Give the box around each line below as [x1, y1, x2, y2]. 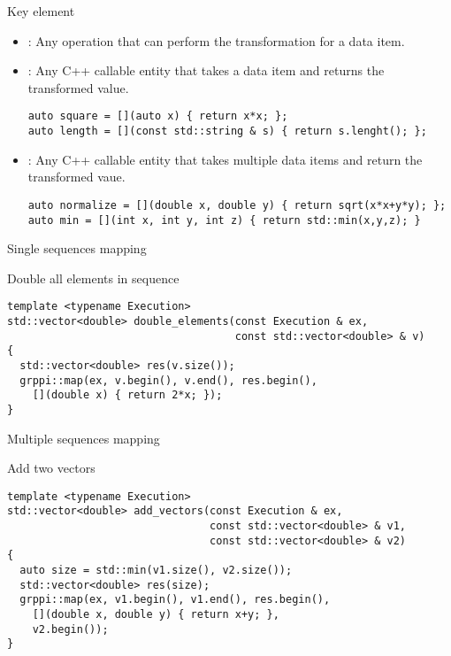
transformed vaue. [27, 167, 126, 186]
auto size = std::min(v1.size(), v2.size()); [19, 564, 293, 577]
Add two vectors [7, 459, 96, 477]
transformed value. [27, 78, 129, 96]
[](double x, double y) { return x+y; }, [32, 608, 279, 621]
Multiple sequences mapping [7, 428, 160, 447]
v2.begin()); [32, 622, 109, 636]
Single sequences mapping [7, 239, 147, 258]
